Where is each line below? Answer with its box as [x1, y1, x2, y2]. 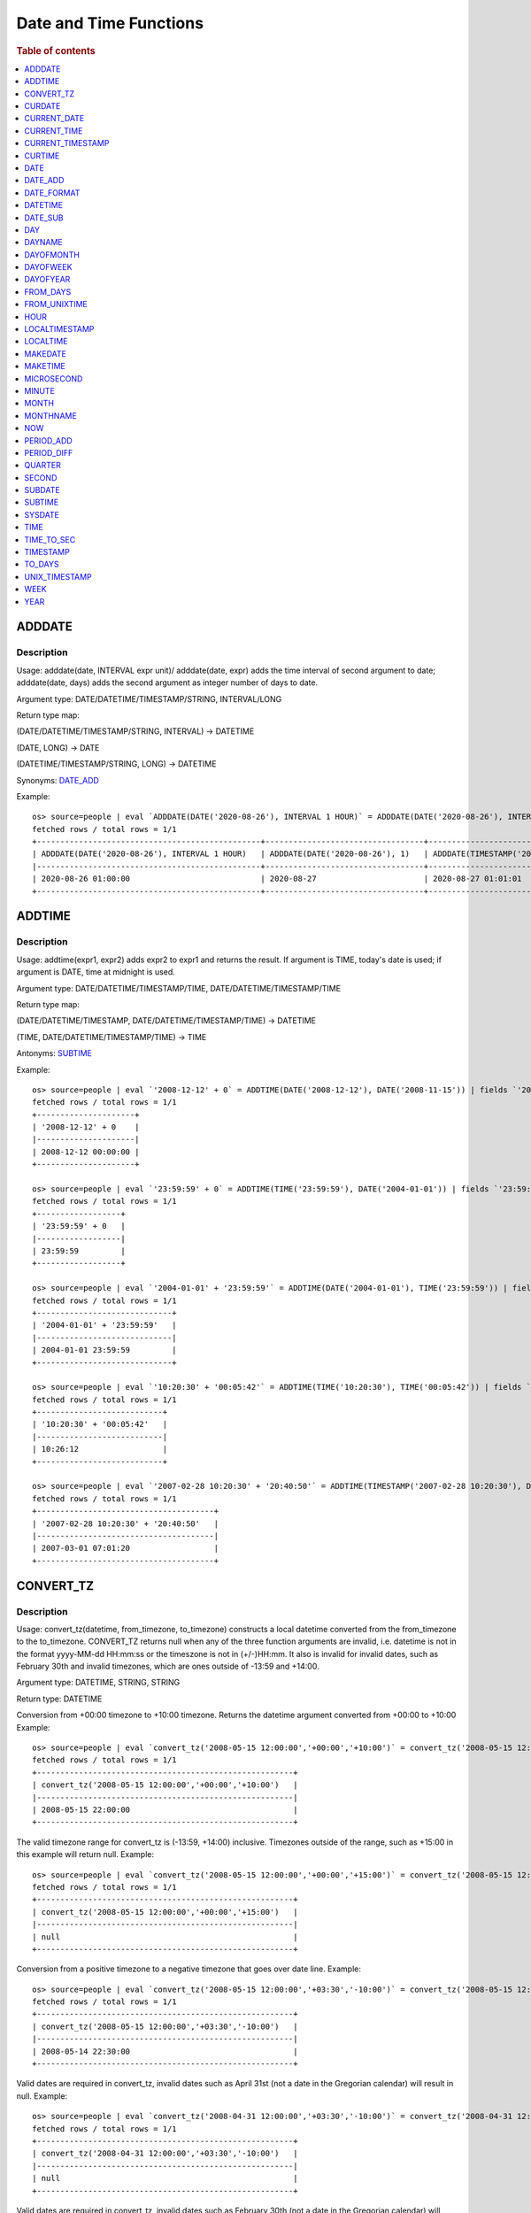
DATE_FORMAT [24, 187, 81, 198]
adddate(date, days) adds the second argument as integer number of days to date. [16, 677, 319, 688]
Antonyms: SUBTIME [16, 1048, 92, 1059]
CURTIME [24, 150, 60, 161]
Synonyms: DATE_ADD [16, 775, 99, 785]
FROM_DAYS [24, 286, 72, 297]
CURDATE [24, 100, 61, 111]
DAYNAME [24, 237, 64, 248]
